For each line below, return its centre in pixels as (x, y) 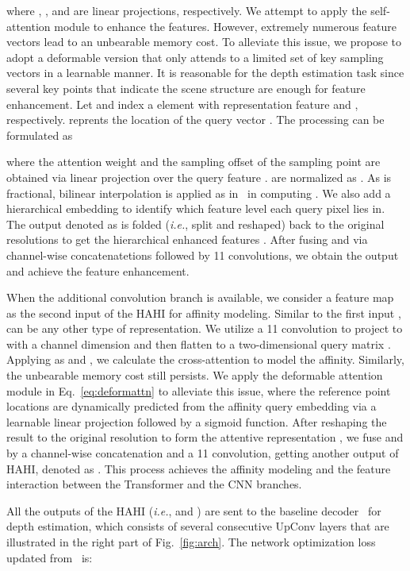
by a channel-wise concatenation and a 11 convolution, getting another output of (203, 453)
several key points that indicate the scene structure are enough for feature (186, 88)
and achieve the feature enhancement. (98, 270)
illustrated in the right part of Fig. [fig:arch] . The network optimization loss (191, 542)
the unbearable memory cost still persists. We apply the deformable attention (195, 375)
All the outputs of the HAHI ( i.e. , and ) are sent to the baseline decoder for (194, 510)
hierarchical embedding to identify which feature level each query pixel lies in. (196, 208)
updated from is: (50, 557)
